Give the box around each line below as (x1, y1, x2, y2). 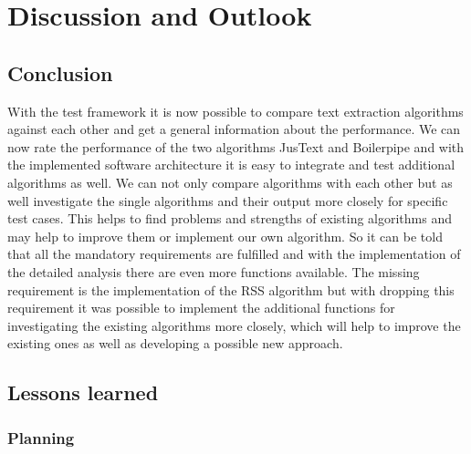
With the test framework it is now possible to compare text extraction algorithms (7, 101, 464, 120)
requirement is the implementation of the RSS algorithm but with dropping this (7, 280, 455, 299)
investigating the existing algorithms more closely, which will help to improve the (7, 315, 461, 335)
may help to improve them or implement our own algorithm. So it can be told (7, 226, 443, 245)
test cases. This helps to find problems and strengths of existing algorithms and (7, 209, 452, 228)
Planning (7, 426, 75, 449)
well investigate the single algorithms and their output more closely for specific (7, 191, 448, 210)
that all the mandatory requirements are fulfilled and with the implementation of (7, 244, 461, 263)
